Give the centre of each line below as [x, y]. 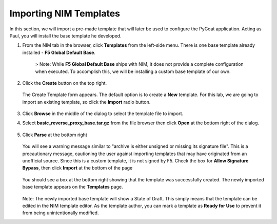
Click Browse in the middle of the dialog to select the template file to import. [103, 114]
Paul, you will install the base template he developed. [65, 35]
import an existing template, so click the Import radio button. [86, 102]
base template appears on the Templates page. [73, 187]
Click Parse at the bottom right [55, 135]
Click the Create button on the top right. [65, 83]
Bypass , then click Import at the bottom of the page [77, 168]
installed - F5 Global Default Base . [59, 52]
